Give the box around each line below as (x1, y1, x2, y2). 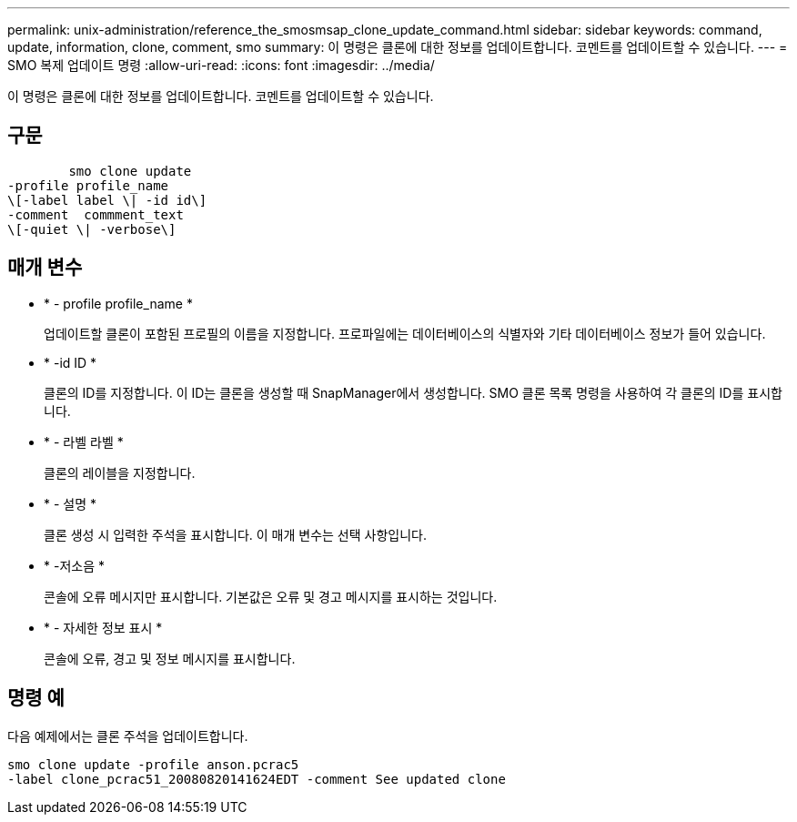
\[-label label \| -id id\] (7, 192, 207, 208)
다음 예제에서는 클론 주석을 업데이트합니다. (7, 727, 248, 744)
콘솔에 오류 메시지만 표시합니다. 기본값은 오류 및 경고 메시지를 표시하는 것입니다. (44, 588, 498, 604)
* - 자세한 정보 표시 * (44, 619, 163, 635)
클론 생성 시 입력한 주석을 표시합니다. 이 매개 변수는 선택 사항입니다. (44, 526, 427, 543)
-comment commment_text (7, 207, 184, 222)
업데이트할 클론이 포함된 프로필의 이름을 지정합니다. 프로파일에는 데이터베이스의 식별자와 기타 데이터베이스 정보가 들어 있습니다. (44, 325, 766, 341)
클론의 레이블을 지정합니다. (44, 464, 196, 481)
